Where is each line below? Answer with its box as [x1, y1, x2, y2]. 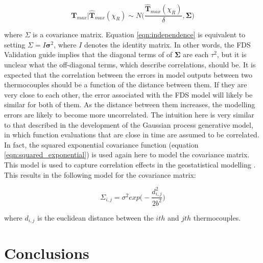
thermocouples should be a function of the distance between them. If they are [4, 79, 247, 90]
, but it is [217, 49, 247, 60]
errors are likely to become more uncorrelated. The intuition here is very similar [4, 109, 254, 119]
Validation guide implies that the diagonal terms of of [4, 49, 173, 60]
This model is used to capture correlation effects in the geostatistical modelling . [4, 159, 256, 170]
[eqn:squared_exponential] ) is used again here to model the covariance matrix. [4, 149, 250, 160]
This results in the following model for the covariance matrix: [4, 169, 196, 180]
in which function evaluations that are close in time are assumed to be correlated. [4, 129, 259, 140]
